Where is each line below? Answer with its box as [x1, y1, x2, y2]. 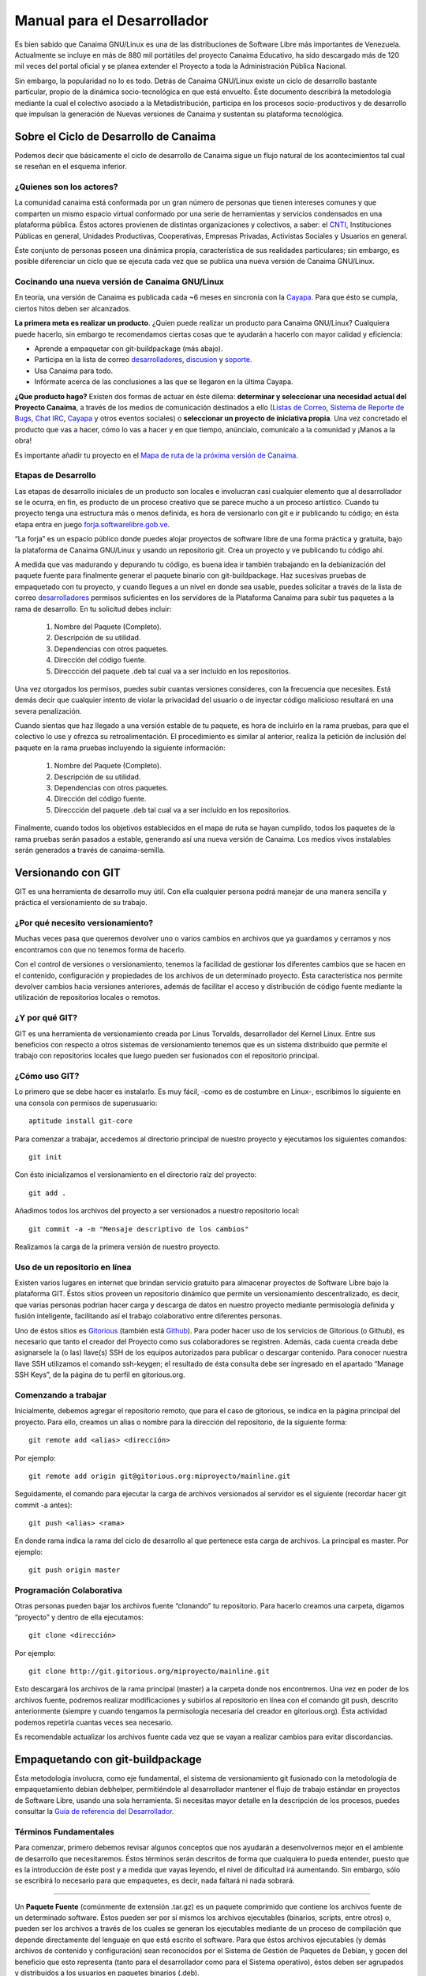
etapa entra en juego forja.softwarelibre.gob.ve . [14, 519, 170, 529]
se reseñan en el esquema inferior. [14, 162, 128, 172]
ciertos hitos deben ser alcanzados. [14, 304, 131, 313]
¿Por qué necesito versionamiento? [14, 918, 154, 929]
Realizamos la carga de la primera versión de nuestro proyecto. [14, 1242, 221, 1251]
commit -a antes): [14, 1500, 73, 1510]
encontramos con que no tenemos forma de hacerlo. [14, 945, 186, 954]
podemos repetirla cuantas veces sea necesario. [14, 1718, 174, 1727]
